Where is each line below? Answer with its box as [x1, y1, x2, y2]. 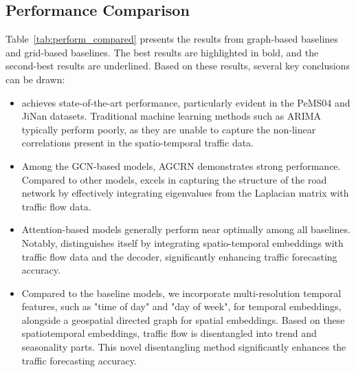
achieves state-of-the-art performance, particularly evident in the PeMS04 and [21, 95, 351, 109]
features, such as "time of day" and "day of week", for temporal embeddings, [21, 299, 342, 314]
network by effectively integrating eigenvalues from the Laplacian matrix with [21, 186, 349, 200]
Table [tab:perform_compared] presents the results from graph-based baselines [5, 32, 338, 46]
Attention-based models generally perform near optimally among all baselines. [21, 222, 351, 237]
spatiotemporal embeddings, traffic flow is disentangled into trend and [21, 326, 317, 340]
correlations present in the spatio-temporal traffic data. [21, 135, 254, 150]
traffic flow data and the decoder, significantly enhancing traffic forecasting [21, 249, 337, 263]
